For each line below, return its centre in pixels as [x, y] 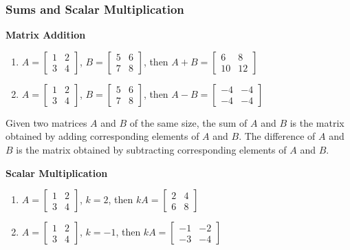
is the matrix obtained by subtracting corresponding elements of [151, 149]
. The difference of [277, 136]
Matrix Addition [46, 35]
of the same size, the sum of [188, 122]
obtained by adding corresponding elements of [102, 136]
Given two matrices [46, 122]
